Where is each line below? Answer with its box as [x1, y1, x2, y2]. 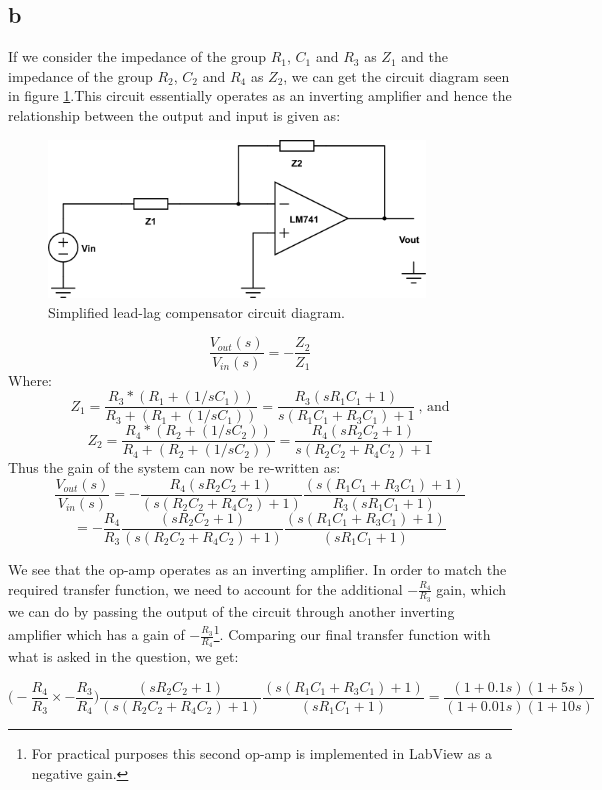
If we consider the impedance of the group [8, 46, 266, 67]
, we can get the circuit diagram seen [283, 65, 510, 86]
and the [401, 46, 448, 67]
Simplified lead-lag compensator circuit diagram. [48, 301, 345, 322]
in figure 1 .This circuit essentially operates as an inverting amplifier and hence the [8, 85, 512, 106]
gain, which [436, 578, 506, 599]
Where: [8, 369, 52, 390]
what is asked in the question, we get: [8, 646, 239, 667]
